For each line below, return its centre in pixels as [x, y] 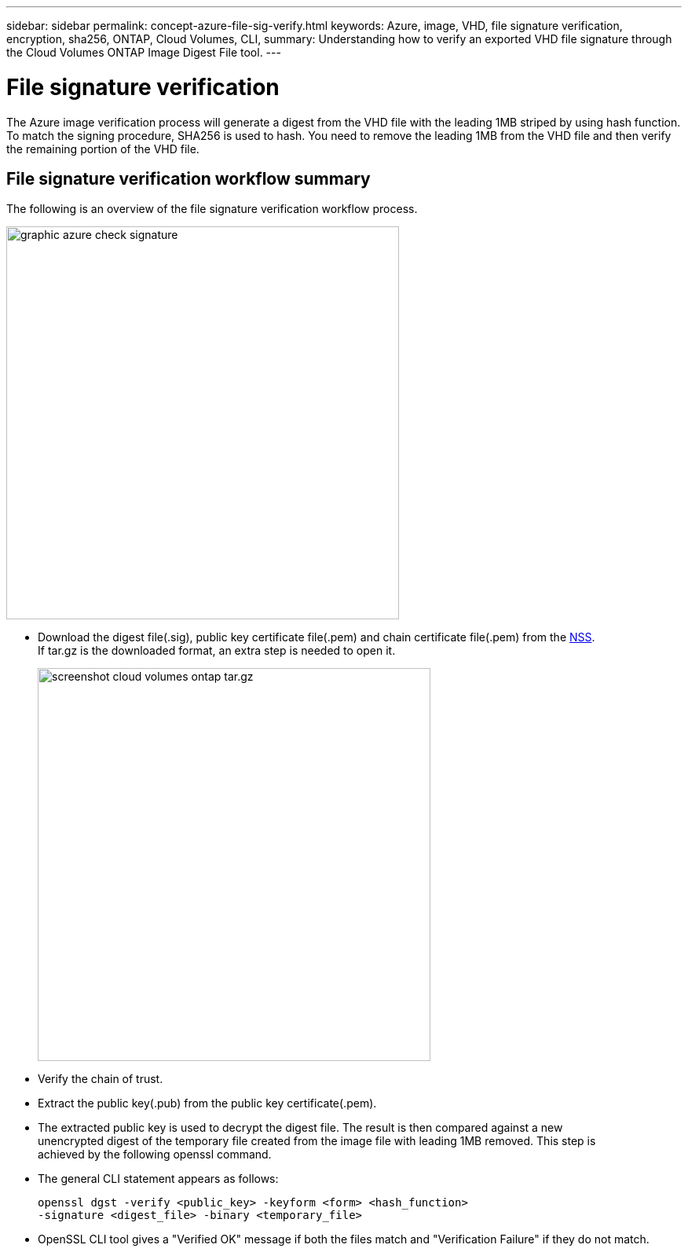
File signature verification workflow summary [188, 178]
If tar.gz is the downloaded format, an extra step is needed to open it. [217, 651]
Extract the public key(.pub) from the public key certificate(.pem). [207, 1103]
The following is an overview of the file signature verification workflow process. [212, 209]
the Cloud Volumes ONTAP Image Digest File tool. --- [144, 52]
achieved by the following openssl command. [155, 1155]
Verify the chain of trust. [101, 1079]
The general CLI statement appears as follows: [158, 1179]
